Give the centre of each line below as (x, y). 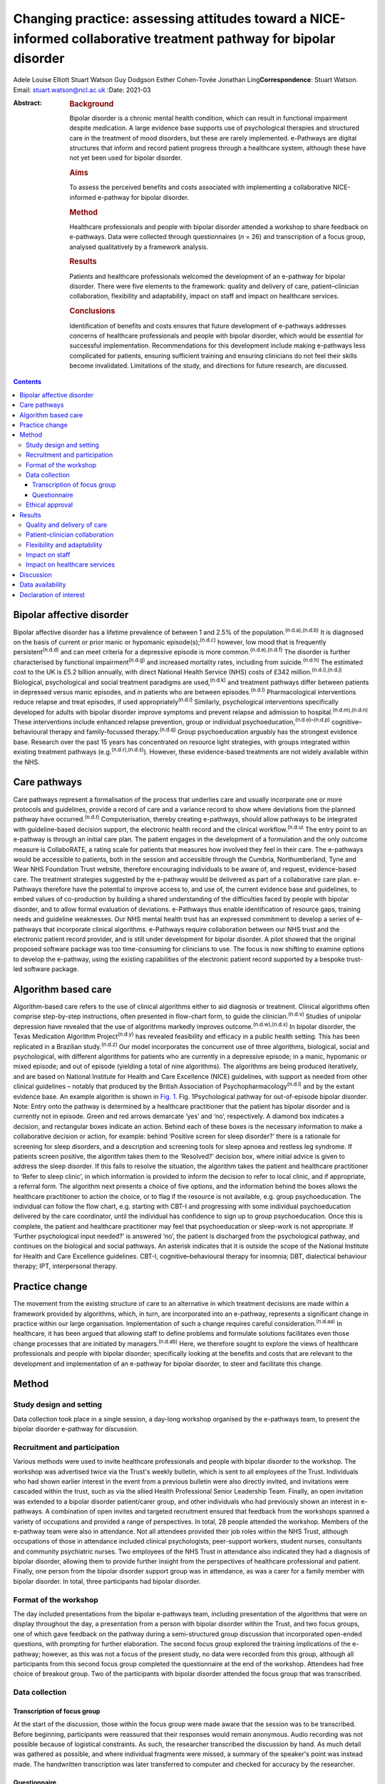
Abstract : (27, 103)
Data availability (43, 584)
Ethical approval (50, 505)
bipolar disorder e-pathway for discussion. (76, 1429)
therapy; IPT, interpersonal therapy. (65, 1266)
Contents (27, 382)
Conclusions (92, 311)
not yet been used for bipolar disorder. (126, 158)
